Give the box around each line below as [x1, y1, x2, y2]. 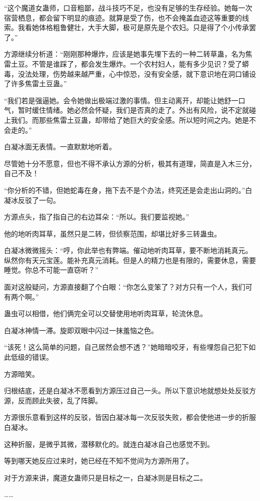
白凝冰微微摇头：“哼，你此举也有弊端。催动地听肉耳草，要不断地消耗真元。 [4, 245, 252, 256]
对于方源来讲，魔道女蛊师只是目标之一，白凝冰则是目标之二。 [4, 472, 207, 482]
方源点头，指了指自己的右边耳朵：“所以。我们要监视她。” [4, 211, 189, 222]
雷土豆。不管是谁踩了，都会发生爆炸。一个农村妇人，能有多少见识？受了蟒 [4, 58, 249, 69]
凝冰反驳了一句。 [4, 194, 60, 205]
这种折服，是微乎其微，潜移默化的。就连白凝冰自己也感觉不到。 [4, 438, 214, 449]
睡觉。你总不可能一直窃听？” [4, 265, 98, 275]
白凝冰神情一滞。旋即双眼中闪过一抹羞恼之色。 [4, 325, 158, 335]
